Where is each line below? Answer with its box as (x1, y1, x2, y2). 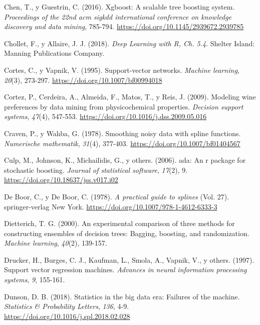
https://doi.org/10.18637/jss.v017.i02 (4, 174, 118, 185)
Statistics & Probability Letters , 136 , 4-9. (4, 301, 129, 311)
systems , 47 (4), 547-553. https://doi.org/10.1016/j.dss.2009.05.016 (4, 111, 207, 122)
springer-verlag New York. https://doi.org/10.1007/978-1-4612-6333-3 (4, 201, 217, 211)
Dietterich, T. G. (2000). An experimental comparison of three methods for (4, 218, 235, 229)
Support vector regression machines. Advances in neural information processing (4, 264, 247, 275)
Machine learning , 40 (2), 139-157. (4, 238, 107, 248)
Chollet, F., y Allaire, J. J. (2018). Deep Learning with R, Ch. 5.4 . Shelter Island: (4, 38, 255, 48)
